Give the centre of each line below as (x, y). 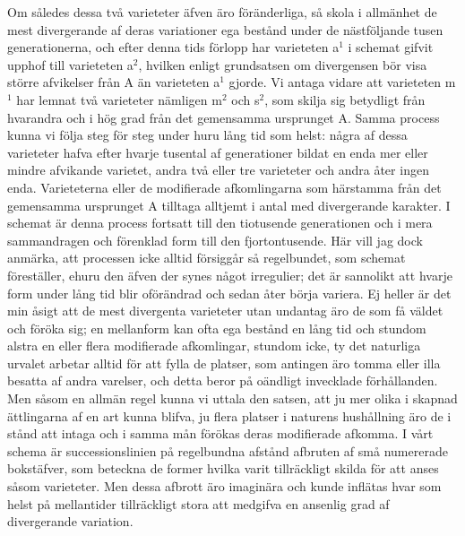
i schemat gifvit (391, 47)
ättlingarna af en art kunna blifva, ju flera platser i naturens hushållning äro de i (229, 415)
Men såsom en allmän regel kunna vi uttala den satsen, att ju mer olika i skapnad (232, 398)
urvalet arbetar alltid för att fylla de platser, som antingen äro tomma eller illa (224, 363)
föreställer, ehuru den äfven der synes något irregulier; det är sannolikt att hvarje (230, 275)
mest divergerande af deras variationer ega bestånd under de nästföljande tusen (225, 29)
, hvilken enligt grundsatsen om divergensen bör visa (283, 64)
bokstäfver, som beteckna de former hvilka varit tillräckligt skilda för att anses (223, 468)
